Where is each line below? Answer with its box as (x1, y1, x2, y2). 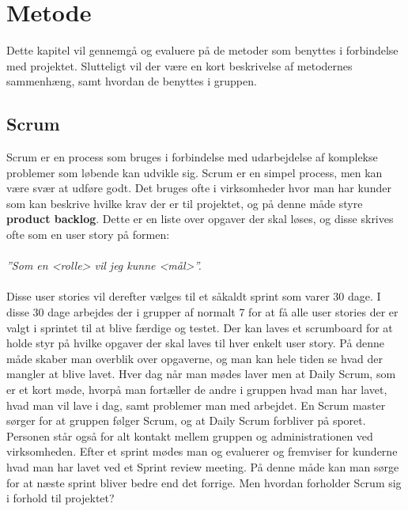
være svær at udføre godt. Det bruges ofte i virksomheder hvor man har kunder (6, 180, 391, 196)
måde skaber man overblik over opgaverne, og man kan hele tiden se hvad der (6, 350, 383, 366)
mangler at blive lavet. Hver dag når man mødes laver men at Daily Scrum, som (6, 365, 396, 382)
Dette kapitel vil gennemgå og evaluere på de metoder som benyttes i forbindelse (6, 42, 399, 59)
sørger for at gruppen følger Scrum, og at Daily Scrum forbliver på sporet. (6, 412, 366, 429)
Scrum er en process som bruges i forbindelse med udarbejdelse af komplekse (6, 149, 378, 165)
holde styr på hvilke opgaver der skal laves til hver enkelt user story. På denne (6, 335, 384, 351)
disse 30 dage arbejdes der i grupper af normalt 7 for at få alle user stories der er (6, 304, 399, 320)
